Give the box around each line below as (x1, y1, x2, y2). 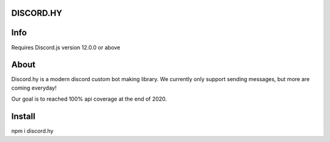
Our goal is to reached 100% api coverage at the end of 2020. (11, 95, 167, 103)
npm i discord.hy (11, 127, 54, 135)
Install (11, 112, 36, 122)
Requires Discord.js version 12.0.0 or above (11, 43, 120, 51)
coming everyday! (11, 84, 57, 91)
